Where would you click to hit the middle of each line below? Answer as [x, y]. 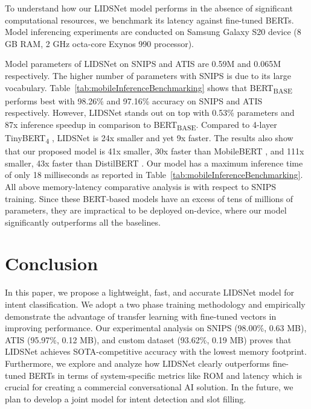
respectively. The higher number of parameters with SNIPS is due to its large [148, 75]
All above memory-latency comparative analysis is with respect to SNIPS [140, 186]
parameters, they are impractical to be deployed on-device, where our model [146, 210]
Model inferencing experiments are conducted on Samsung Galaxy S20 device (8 [153, 32]
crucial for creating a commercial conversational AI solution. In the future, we [149, 387]
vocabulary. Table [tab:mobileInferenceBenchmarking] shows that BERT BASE [149, 88]
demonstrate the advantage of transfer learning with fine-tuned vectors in [141, 316]
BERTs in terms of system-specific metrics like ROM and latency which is [165, 375]
